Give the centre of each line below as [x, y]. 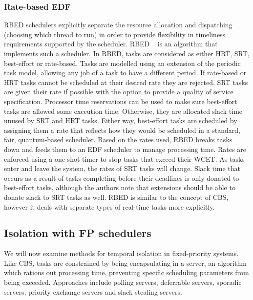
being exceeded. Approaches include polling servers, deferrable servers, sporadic [123, 282]
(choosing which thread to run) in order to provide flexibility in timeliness [115, 34]
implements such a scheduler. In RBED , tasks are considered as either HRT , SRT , [127, 53]
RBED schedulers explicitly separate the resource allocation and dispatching [118, 25]
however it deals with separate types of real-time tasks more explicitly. [109, 206]
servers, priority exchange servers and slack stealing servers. [93, 291]
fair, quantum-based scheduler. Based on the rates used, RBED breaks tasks [118, 139]
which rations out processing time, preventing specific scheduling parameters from [126, 272]
